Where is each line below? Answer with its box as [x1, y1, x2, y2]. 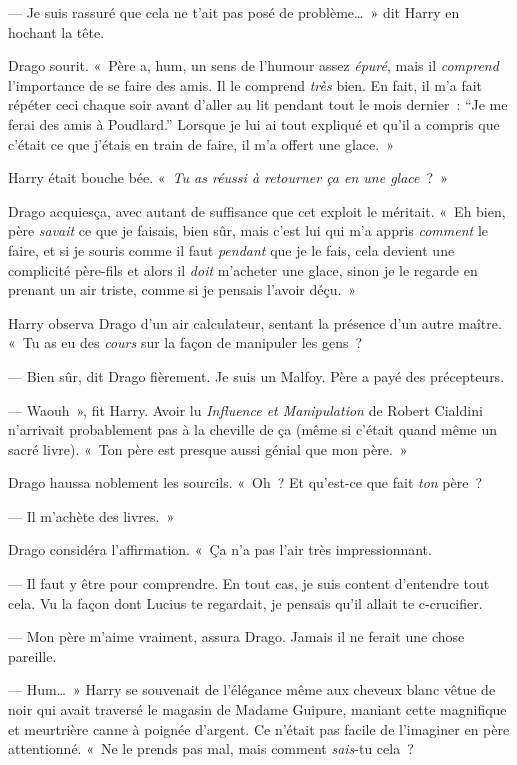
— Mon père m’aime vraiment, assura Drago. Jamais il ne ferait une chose [8, 626, 465, 647]
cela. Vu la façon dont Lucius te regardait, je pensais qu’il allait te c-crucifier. [8, 592, 483, 613]
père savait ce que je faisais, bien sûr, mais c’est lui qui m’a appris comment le [8, 220, 489, 241]
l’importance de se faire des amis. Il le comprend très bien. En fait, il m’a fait [8, 74, 483, 95]
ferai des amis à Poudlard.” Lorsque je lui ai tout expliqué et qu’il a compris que [8, 113, 500, 134]
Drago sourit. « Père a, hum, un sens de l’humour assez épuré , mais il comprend [8, 55, 499, 76]
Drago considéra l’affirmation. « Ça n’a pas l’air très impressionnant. [8, 539, 432, 560]
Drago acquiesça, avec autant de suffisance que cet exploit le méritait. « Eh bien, [8, 200, 506, 221]
